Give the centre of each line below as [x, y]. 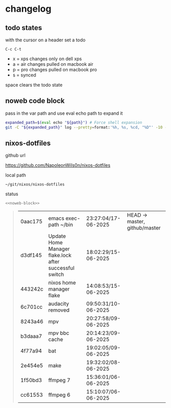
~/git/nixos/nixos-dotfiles [35, 185]
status [12, 194]
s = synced [24, 75]
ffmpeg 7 [59, 380]
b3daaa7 [31, 336]
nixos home [62, 283]
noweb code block [35, 101]
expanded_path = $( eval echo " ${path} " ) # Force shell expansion [74, 122]
